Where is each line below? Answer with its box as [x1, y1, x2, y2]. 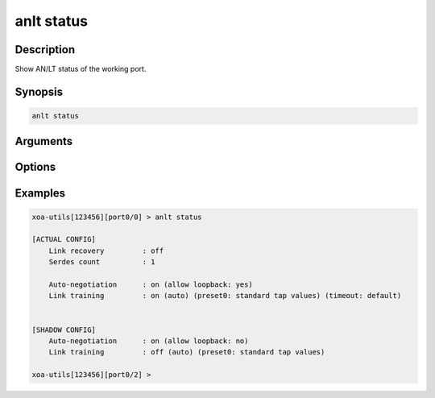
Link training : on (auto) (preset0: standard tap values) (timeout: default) [48, 291, 402, 301]
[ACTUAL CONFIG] [31, 234, 97, 244]
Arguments [14, 135, 73, 148]
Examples [14, 186, 66, 200]
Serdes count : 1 [48, 258, 156, 267]
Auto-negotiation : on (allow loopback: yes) [48, 280, 253, 289]
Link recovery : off [48, 246, 164, 255]
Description [14, 43, 76, 56]
